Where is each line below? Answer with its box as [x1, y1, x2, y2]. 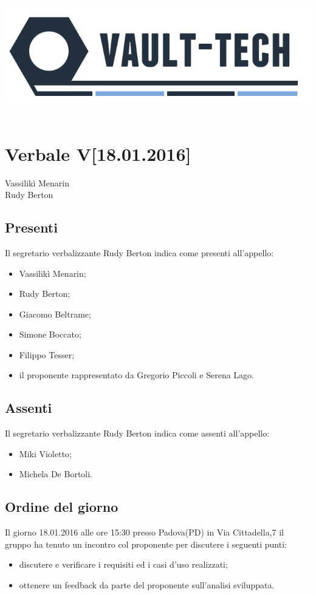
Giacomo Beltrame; [19, 307, 91, 320]
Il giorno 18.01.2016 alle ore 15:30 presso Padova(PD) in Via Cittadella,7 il [5, 526, 284, 539]
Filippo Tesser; [19, 348, 75, 361]
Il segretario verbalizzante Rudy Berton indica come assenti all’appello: [5, 427, 270, 440]
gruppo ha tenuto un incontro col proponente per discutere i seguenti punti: [5, 537, 287, 550]
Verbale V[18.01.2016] [5, 141, 191, 166]
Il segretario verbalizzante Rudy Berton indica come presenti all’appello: [5, 246, 274, 259]
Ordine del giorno [5, 497, 118, 516]
